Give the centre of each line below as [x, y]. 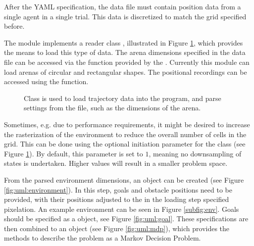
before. [14, 26]
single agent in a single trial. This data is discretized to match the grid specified [125, 16]
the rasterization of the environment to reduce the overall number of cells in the [125, 134]
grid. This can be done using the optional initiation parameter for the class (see [125, 144]
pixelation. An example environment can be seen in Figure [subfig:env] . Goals [122, 209]
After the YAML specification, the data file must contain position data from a [123, 6]
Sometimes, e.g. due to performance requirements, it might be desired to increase [127, 124]
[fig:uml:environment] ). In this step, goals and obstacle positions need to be [118, 189]
